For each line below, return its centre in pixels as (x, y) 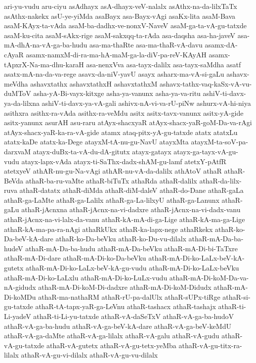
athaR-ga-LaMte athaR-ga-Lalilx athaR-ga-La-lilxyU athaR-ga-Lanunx (112, 200)
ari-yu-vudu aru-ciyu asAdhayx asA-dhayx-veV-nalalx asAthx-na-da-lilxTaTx (121, 6)
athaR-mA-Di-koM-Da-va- (209, 277)
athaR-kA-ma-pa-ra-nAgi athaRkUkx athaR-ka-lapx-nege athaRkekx (108, 229)
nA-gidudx (20, 287)
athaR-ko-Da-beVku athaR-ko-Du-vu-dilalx (121, 239)
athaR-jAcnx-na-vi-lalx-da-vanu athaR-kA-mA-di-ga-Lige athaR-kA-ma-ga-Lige (125, 219)
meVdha (16, 83)
